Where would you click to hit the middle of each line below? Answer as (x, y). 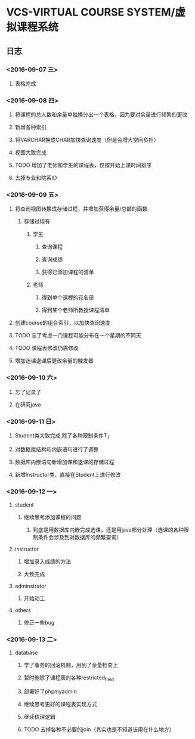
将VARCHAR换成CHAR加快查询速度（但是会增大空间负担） (87, 140)
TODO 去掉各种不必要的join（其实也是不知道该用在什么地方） (99, 729)
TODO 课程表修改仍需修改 (47, 348)
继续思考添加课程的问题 (52, 517)
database (26, 653)
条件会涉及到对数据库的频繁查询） (80, 538)
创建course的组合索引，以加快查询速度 (63, 323)
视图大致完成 (30, 153)
